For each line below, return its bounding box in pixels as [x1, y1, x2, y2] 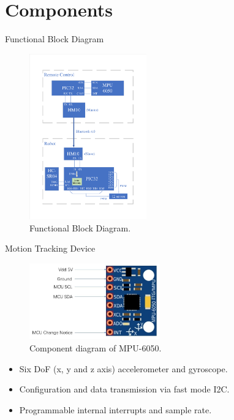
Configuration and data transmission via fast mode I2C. [19, 383, 230, 396]
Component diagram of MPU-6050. [29, 341, 162, 354]
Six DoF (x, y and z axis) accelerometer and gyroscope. [19, 362, 228, 375]
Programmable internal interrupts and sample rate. [19, 403, 212, 416]
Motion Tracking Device [5, 242, 96, 255]
